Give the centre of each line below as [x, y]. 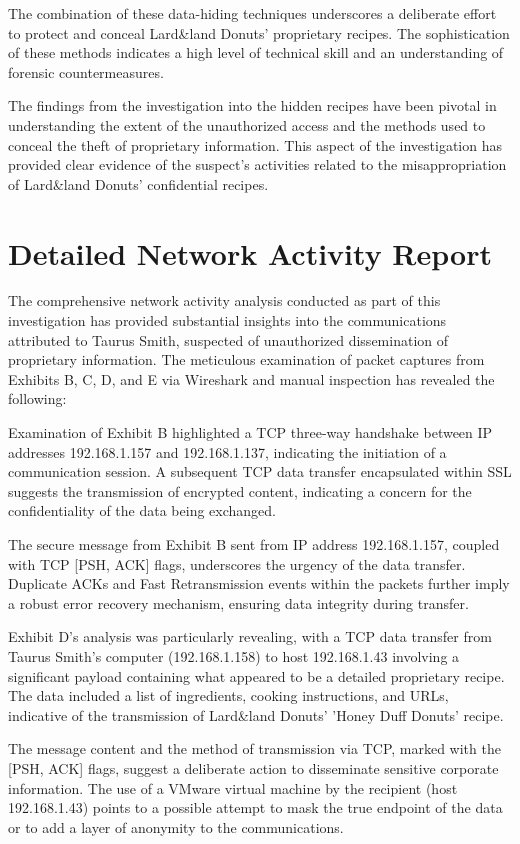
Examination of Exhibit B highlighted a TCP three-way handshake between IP [250, 432]
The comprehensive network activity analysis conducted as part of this [224, 300]
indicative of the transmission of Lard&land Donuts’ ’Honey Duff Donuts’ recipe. [256, 714]
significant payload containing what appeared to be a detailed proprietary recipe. [256, 675]
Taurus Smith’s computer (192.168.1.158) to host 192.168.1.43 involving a [234, 655]
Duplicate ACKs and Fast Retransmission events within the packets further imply [259, 583]
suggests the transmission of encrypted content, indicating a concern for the [240, 490]
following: [37, 398]
